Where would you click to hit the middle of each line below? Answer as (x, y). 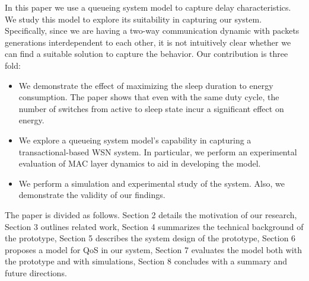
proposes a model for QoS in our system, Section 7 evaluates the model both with (153, 249)
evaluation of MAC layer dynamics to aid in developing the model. (140, 163)
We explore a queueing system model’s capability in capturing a (135, 140)
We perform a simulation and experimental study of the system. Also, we (152, 183)
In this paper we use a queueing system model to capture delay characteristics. (148, 7)
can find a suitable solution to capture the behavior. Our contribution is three (146, 54)
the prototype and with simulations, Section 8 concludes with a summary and (146, 261)
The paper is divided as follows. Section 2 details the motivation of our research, (151, 214)
